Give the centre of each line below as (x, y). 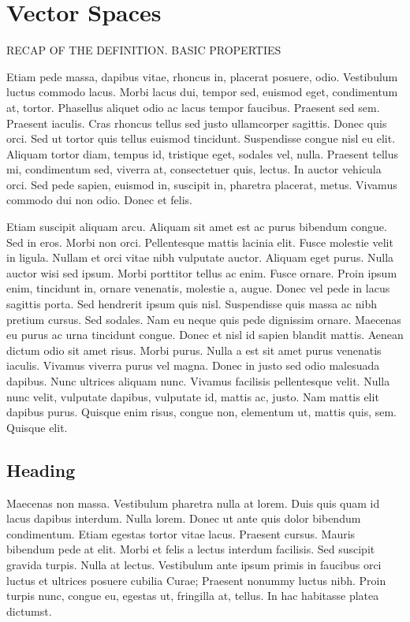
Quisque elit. (37, 427)
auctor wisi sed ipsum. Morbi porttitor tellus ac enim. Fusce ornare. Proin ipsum (202, 272)
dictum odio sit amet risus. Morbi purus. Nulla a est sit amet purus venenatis (194, 350)
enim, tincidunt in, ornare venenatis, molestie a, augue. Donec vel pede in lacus (198, 288)
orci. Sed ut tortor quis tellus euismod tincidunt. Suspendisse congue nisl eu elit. (201, 138)
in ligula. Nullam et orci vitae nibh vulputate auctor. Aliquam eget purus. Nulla (200, 257)
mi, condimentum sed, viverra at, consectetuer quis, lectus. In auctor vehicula (194, 169)
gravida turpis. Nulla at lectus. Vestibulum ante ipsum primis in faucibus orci (194, 564)
